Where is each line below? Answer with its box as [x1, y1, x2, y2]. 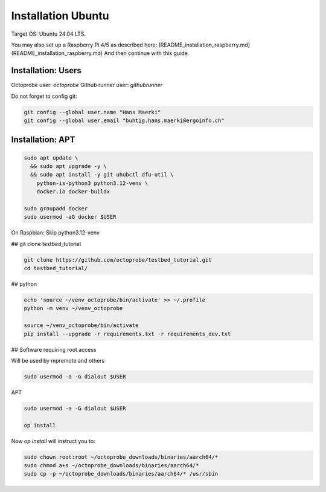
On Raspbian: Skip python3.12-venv [11, 229, 100, 236]
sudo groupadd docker [24, 205, 88, 212]
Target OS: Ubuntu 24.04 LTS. [11, 30, 86, 37]
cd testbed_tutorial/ [24, 265, 88, 272]
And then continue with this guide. [103, 50, 190, 57]
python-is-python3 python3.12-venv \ [36, 180, 149, 187]
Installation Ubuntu [11, 9, 109, 22]
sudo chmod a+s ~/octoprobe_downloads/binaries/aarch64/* [24, 462, 199, 469]
